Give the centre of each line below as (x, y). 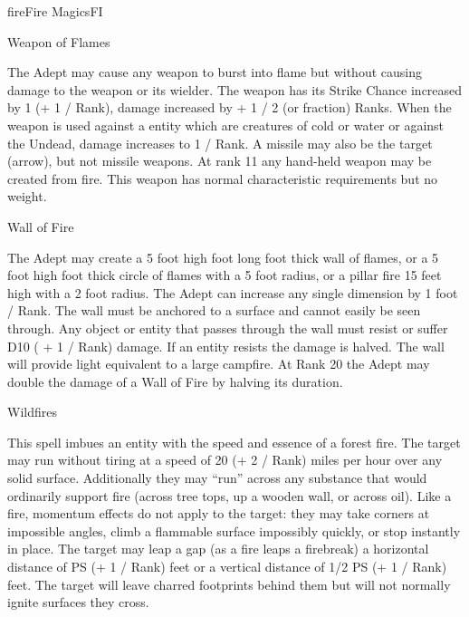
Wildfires (32, 412)
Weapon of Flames (59, 41)
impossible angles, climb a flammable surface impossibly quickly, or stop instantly (234, 530)
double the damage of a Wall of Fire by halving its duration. (175, 381)
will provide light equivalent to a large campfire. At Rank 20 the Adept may (219, 364)
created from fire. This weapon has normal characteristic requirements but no (223, 178)
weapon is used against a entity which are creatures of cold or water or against (226, 125)
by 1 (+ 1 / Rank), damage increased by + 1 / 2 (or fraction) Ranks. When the (230, 107)
